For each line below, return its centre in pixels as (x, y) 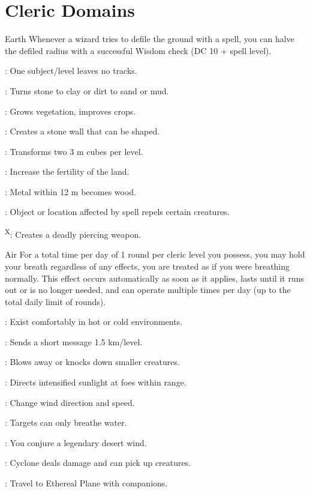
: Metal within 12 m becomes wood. (71, 191)
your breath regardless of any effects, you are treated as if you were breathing (148, 266)
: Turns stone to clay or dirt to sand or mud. (87, 90)
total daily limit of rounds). (55, 301)
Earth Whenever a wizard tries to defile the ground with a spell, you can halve (150, 39)
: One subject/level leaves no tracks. (71, 71)
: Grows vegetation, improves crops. (70, 111)
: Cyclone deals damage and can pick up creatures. (98, 463)
